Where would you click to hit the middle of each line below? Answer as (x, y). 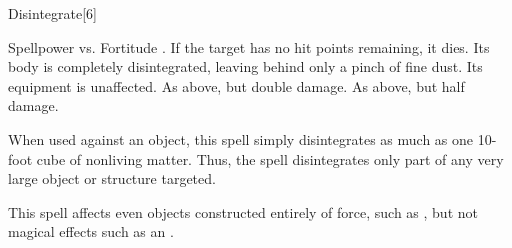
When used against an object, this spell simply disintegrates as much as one (241, 138)
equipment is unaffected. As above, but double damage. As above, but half (236, 85)
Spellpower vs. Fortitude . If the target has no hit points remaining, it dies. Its (249, 46)
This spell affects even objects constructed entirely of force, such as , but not (243, 211)
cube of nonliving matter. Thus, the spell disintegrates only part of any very (270, 158)
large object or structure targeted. (112, 178)
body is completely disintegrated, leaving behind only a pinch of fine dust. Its (245, 66)
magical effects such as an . (91, 231)
